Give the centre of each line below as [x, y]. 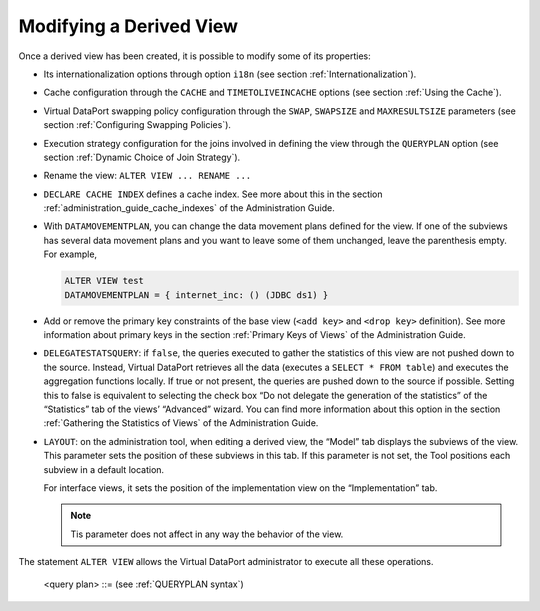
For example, [70, 254]
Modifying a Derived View [128, 26]
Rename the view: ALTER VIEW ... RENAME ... [147, 176]
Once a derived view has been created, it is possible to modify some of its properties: [194, 56]
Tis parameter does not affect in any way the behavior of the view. [207, 534]
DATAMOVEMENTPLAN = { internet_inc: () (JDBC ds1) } [196, 294]
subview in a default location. [104, 469]
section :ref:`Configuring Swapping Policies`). [137, 125]
